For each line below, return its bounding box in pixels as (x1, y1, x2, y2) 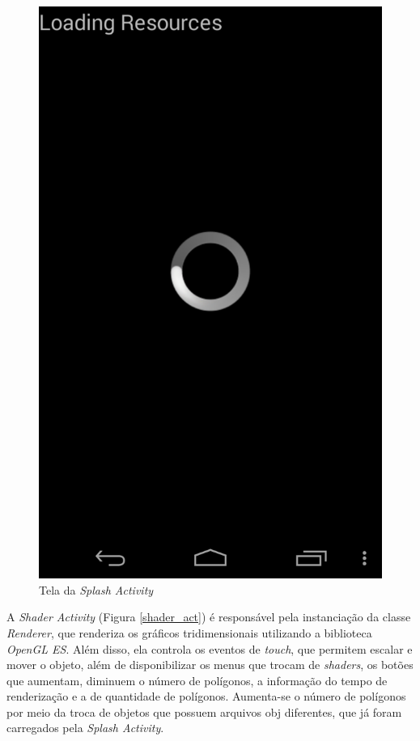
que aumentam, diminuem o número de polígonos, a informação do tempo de (6, 671, 388, 688)
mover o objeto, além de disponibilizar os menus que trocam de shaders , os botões (6, 656, 414, 673)
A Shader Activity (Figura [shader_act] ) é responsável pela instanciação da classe (6, 608, 411, 625)
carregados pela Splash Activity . (6, 719, 164, 736)
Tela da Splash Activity (39, 581, 154, 598)
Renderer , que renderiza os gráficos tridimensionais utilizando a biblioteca (6, 624, 372, 641)
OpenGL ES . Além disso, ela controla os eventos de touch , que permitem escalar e (6, 640, 413, 657)
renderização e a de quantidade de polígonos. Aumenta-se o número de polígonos (6, 688, 406, 705)
